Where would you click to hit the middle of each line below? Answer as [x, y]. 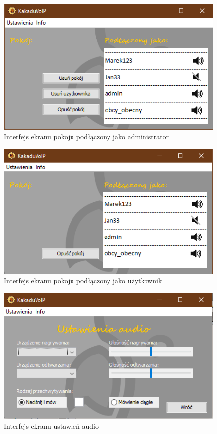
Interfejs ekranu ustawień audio [51, 426]
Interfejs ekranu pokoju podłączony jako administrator [87, 137]
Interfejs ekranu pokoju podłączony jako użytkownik [83, 281]
